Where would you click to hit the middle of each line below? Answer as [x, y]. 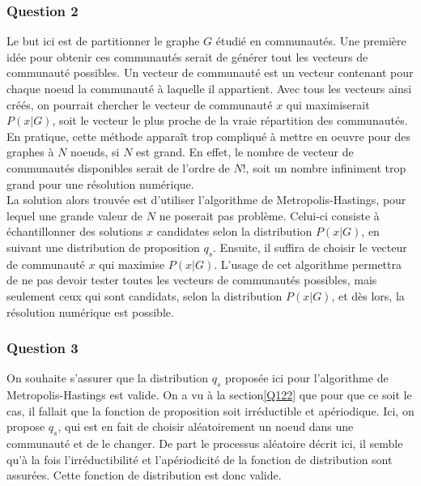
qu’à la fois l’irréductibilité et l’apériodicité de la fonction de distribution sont [200, 459]
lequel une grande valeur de [75, 215]
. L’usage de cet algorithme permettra [308, 264]
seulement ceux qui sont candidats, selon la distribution [145, 295]
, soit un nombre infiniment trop [326, 167]
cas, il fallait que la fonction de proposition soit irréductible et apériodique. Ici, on [210, 410]
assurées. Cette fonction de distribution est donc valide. [144, 475]
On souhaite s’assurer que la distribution [108, 378]
